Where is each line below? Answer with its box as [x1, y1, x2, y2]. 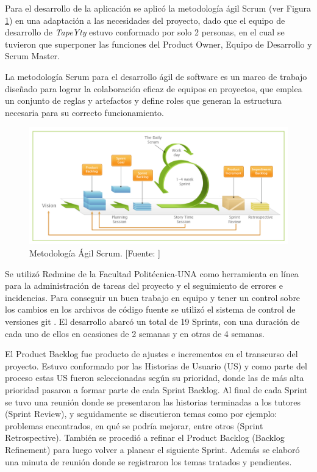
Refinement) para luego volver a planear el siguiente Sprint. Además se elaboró [5, 443, 300, 456]
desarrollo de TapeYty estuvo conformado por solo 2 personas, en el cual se [5, 26, 285, 38]
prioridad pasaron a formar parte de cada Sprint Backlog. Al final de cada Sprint [5, 383, 308, 396]
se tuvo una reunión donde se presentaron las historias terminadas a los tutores [5, 395, 301, 408]
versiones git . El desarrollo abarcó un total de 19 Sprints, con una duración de [5, 315, 300, 328]
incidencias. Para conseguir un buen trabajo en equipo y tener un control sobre [5, 291, 301, 303]
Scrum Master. [5, 49, 60, 62]
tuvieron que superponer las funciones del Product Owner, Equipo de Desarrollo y [5, 37, 312, 50]
